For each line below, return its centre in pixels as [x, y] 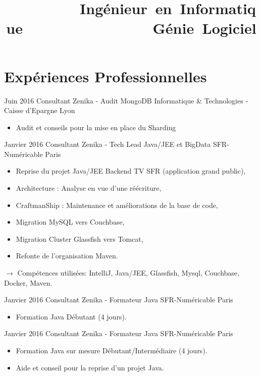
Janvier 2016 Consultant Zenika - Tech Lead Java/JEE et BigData [108, 144]
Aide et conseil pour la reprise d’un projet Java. [90, 367]
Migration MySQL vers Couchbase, [70, 222]
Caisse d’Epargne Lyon [40, 110]
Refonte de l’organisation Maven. [67, 256]
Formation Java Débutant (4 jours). [71, 316]
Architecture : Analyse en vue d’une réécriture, [89, 188]
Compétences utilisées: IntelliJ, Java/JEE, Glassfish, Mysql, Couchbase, [128, 273]
